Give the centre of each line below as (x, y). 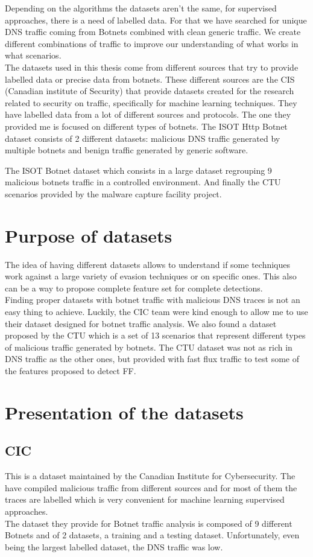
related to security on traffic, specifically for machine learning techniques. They (151, 102)
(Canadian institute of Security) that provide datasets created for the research (150, 91)
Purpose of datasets (89, 235)
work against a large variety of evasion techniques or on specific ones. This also (151, 276)
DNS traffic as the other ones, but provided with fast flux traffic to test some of (152, 359)
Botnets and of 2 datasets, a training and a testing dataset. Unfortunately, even (152, 535)
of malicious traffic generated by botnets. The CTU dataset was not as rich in (149, 347)
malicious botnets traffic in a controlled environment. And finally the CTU (143, 182)
